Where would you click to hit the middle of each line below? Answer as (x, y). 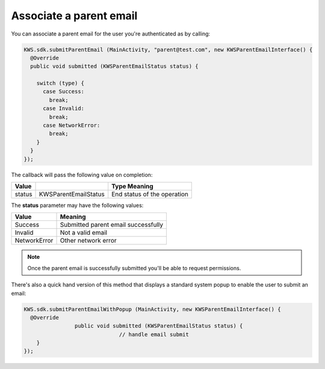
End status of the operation (150, 194)
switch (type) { (60, 83)
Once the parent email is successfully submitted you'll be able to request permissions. (134, 268)
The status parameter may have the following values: (77, 205)
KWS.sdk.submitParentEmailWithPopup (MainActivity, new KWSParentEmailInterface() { (152, 309)
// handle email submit (154, 334)
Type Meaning (132, 186)
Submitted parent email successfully (112, 225)
